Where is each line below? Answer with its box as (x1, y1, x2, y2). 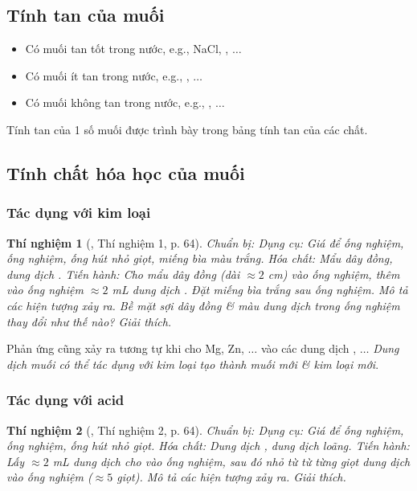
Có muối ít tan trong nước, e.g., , (25, 67, 190, 84)
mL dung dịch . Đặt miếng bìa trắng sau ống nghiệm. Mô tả (112, 281, 408, 298)
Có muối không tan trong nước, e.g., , (25, 94, 212, 111)
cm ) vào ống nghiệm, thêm (268, 265, 400, 282)
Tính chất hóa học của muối (6, 160, 245, 185)
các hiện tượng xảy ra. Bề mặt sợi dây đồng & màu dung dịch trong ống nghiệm (6, 297, 400, 313)
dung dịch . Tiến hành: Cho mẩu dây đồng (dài (6, 265, 240, 282)
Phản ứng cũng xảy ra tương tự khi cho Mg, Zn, (6, 340, 244, 357)
